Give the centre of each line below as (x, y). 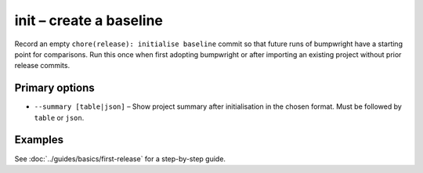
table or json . (59, 117)
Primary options (55, 88)
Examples (39, 140)
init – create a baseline (89, 20)
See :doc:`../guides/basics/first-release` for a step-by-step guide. (120, 159)
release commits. (42, 66)
